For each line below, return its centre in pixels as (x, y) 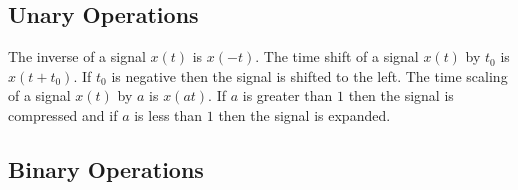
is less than (168, 114)
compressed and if (63, 114)
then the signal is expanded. (304, 114)
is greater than (287, 95)
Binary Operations (106, 168)
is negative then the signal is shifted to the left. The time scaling (309, 75)
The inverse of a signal (77, 56)
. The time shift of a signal (337, 56)
